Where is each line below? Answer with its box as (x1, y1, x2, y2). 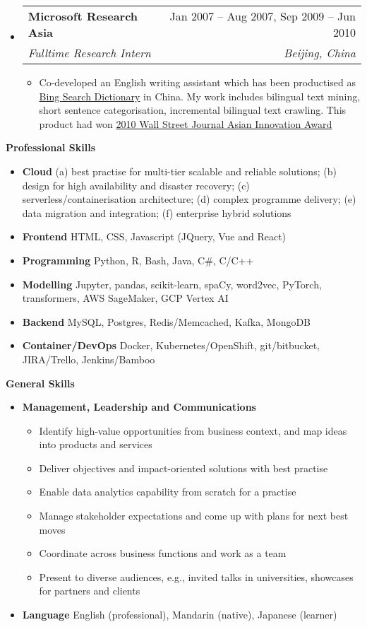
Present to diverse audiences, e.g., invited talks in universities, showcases (39, 569, 354, 584)
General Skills (6, 375, 75, 390)
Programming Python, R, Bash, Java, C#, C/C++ (22, 252, 254, 267)
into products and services (39, 437, 152, 452)
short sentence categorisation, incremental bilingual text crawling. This (39, 102, 347, 117)
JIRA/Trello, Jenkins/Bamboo (22, 351, 155, 366)
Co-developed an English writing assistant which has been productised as (39, 75, 356, 89)
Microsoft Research (28, 8, 138, 24)
